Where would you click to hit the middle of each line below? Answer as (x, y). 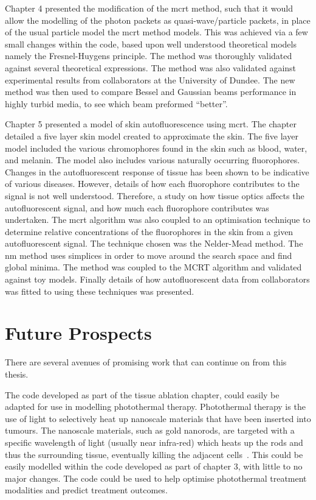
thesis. (17, 374)
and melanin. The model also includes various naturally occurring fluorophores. (153, 160)
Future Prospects (78, 333)
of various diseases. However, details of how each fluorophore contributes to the (152, 184)
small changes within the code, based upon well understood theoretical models (151, 44)
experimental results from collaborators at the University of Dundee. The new (150, 79)
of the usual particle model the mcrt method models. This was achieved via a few (156, 32)
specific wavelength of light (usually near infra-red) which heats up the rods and (154, 442)
